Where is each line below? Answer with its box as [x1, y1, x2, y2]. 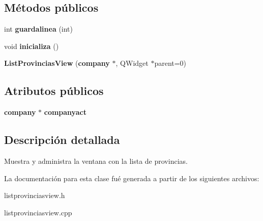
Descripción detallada [4, 132, 120, 148]
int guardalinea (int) [4, 23, 73, 34]
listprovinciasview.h [4, 190, 65, 201]
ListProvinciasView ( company [4, 58, 110, 68]
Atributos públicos [4, 83, 104, 99]
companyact [44, 107, 86, 117]
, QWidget [115, 58, 149, 68]
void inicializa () [4, 40, 59, 51]
